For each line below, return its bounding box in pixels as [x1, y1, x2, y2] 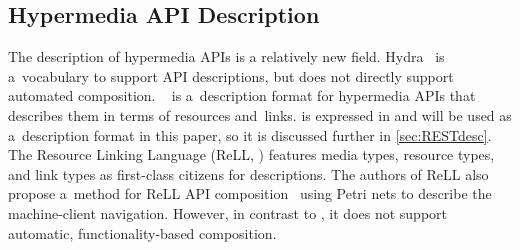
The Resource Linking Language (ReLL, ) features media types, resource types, [8, 144, 495, 165]
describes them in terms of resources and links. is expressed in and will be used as [8, 104, 512, 125]
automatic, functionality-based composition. [8, 222, 277, 243]
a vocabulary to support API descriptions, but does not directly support [8, 65, 454, 86]
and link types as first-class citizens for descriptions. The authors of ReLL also [8, 163, 489, 184]
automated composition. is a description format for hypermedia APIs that [8, 85, 476, 106]
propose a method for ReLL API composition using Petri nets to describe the [8, 183, 492, 204]
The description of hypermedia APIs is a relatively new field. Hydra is [8, 46, 445, 67]
